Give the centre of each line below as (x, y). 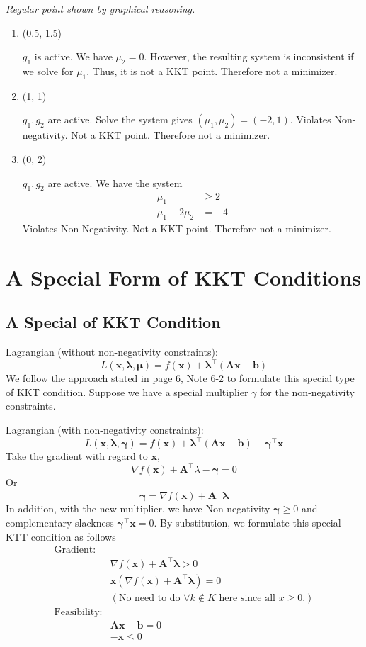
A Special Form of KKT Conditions (184, 277)
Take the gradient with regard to (77, 456)
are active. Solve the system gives (120, 119)
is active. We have (73, 56)
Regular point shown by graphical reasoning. (101, 9)
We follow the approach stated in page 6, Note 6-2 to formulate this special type (180, 378)
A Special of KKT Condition (113, 322)
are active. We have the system (115, 182)
